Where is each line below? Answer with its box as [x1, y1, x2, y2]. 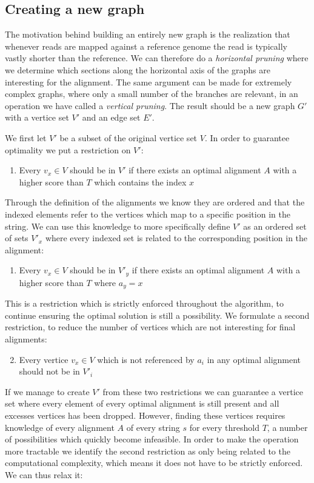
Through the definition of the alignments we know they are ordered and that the [5, 196, 305, 208]
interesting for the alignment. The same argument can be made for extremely [5, 75, 292, 88]
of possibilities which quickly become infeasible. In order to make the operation [5, 433, 299, 445]
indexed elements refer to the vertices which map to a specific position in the [5, 207, 290, 220]
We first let [5, 131, 47, 144]
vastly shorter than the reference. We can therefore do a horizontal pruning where [5, 52, 309, 64]
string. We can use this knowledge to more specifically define [5, 219, 230, 232]
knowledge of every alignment [5, 421, 115, 433]
